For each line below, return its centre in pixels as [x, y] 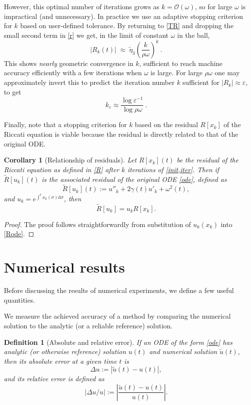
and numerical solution [183, 351]
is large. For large [177, 73]
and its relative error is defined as [54, 379]
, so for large [214, 6]
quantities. [19, 300]
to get [13, 91]
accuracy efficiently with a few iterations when [73, 73]
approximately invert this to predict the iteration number [89, 82]
